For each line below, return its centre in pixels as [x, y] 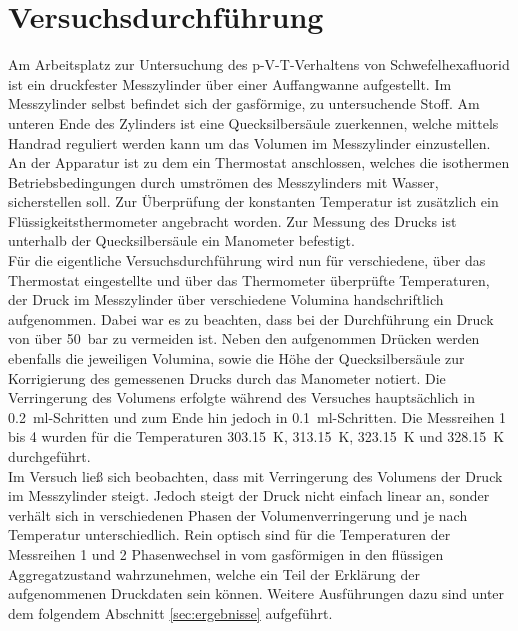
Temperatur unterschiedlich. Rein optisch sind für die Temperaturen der [229, 534]
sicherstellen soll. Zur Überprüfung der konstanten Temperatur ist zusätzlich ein [253, 201]
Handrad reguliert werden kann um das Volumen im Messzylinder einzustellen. [249, 142]
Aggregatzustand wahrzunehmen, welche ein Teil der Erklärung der [214, 573]
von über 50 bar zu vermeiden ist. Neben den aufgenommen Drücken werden [244, 338]
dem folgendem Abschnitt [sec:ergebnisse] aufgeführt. [170, 612]
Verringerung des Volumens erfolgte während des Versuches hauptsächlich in [241, 397]
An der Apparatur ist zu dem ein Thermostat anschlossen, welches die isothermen [259, 162]
